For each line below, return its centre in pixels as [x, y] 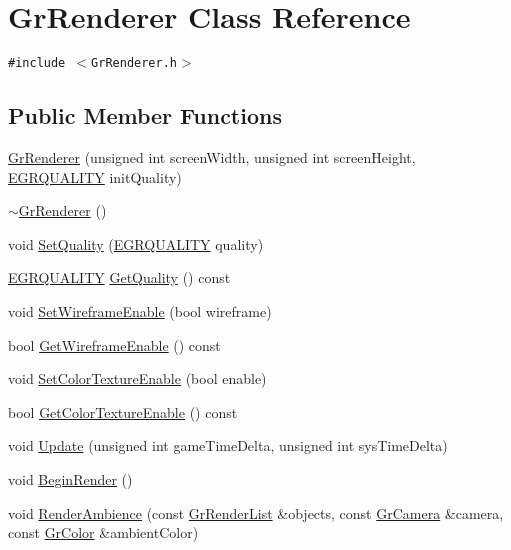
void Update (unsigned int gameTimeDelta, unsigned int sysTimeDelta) [228, 445]
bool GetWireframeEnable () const [114, 344]
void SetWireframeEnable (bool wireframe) [140, 310]
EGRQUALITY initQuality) [95, 176]
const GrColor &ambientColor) [103, 532]
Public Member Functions [145, 115]
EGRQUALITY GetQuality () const [119, 277]
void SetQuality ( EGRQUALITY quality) [136, 243]
